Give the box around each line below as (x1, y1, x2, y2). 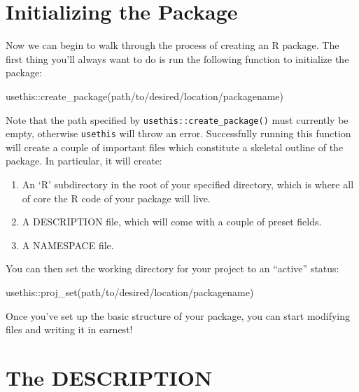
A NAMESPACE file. (22, 237, 114, 252)
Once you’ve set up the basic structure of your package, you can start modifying (6, 308, 351, 323)
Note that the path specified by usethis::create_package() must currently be (6, 112, 349, 127)
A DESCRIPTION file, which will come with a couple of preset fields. (22, 214, 322, 229)
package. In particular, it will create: (6, 153, 162, 168)
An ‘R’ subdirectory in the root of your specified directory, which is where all (22, 177, 354, 191)
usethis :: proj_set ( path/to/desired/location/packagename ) (6, 284, 254, 299)
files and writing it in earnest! (6, 322, 133, 337)
